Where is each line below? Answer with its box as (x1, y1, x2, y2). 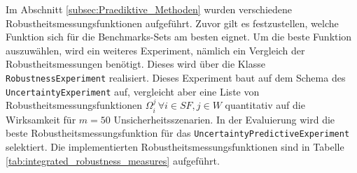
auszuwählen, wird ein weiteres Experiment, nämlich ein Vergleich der (6, 43, 305, 57)
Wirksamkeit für (6, 112, 76, 126)
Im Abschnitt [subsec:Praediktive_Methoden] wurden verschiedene (6, 2, 292, 16)
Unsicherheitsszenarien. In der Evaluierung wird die (113, 112, 335, 126)
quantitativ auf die (225, 98, 305, 112)
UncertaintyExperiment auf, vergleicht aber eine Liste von (6, 84, 260, 98)
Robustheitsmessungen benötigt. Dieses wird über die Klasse (6, 57, 265, 71)
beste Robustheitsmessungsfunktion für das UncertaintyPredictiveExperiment (6, 126, 350, 140)
